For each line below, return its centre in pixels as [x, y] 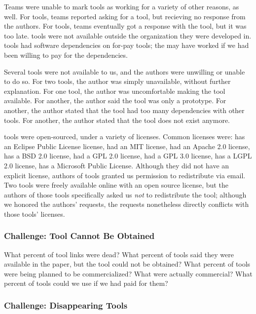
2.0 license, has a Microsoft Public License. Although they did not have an [117, 165]
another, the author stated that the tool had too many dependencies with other [124, 110]
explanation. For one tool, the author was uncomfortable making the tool [115, 91]
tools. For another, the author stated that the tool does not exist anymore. [117, 120]
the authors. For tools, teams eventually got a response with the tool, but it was [125, 26]
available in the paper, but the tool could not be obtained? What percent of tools [127, 264]
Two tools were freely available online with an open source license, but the [116, 185]
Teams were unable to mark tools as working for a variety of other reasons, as [122, 6]
